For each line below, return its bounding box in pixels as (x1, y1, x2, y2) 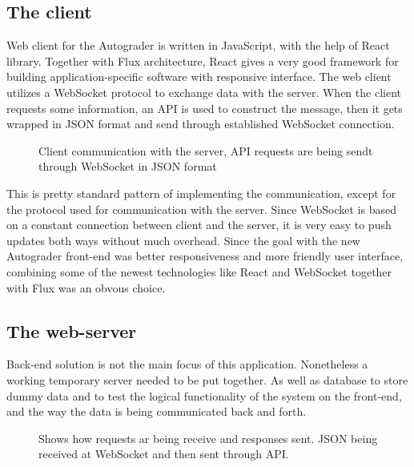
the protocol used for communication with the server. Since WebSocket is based (6, 200, 396, 217)
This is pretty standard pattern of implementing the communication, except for (6, 184, 396, 201)
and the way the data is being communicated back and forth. (6, 403, 307, 420)
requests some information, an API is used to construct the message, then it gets (6, 99, 403, 116)
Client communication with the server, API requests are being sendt (38, 142, 373, 159)
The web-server (6, 318, 137, 343)
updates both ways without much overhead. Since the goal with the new (6, 231, 360, 248)
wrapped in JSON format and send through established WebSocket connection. (6, 115, 395, 132)
